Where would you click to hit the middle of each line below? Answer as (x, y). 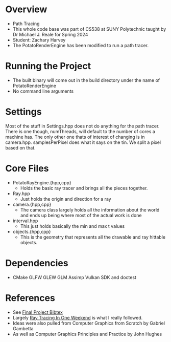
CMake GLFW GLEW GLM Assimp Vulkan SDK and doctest (75, 277)
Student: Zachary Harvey (39, 40)
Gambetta (23, 328)
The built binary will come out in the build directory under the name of (86, 80)
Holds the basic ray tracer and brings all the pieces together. (84, 188)
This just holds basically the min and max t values (72, 226)
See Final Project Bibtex (38, 312)
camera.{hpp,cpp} (32, 204)
